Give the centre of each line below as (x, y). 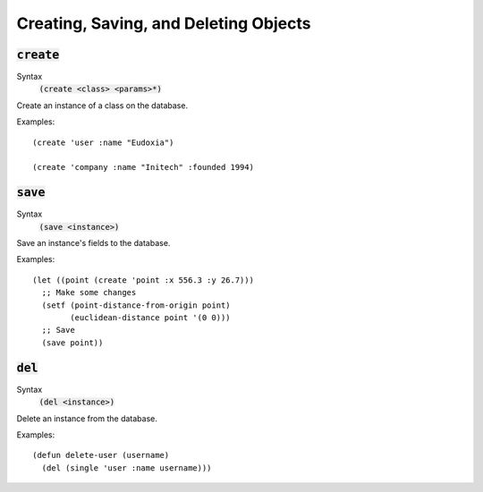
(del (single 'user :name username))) (127, 468)
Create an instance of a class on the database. (102, 105)
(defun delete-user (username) (101, 455)
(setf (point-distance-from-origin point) (136, 305)
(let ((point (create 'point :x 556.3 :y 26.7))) (144, 280)
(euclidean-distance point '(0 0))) (151, 318)
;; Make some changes (89, 293)
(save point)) (72, 343)
